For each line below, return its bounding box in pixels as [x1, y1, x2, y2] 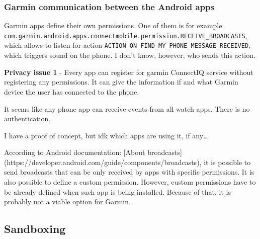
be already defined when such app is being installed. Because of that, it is [4, 186, 231, 197]
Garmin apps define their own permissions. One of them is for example [4, 20, 222, 31]
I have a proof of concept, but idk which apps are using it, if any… [4, 130, 208, 140]
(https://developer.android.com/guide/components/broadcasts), [4, 156, 202, 167]
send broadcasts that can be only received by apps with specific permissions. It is [4, 167, 254, 177]
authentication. [4, 113, 51, 124]
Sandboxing [4, 221, 66, 236]
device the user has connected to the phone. [4, 86, 139, 97]
